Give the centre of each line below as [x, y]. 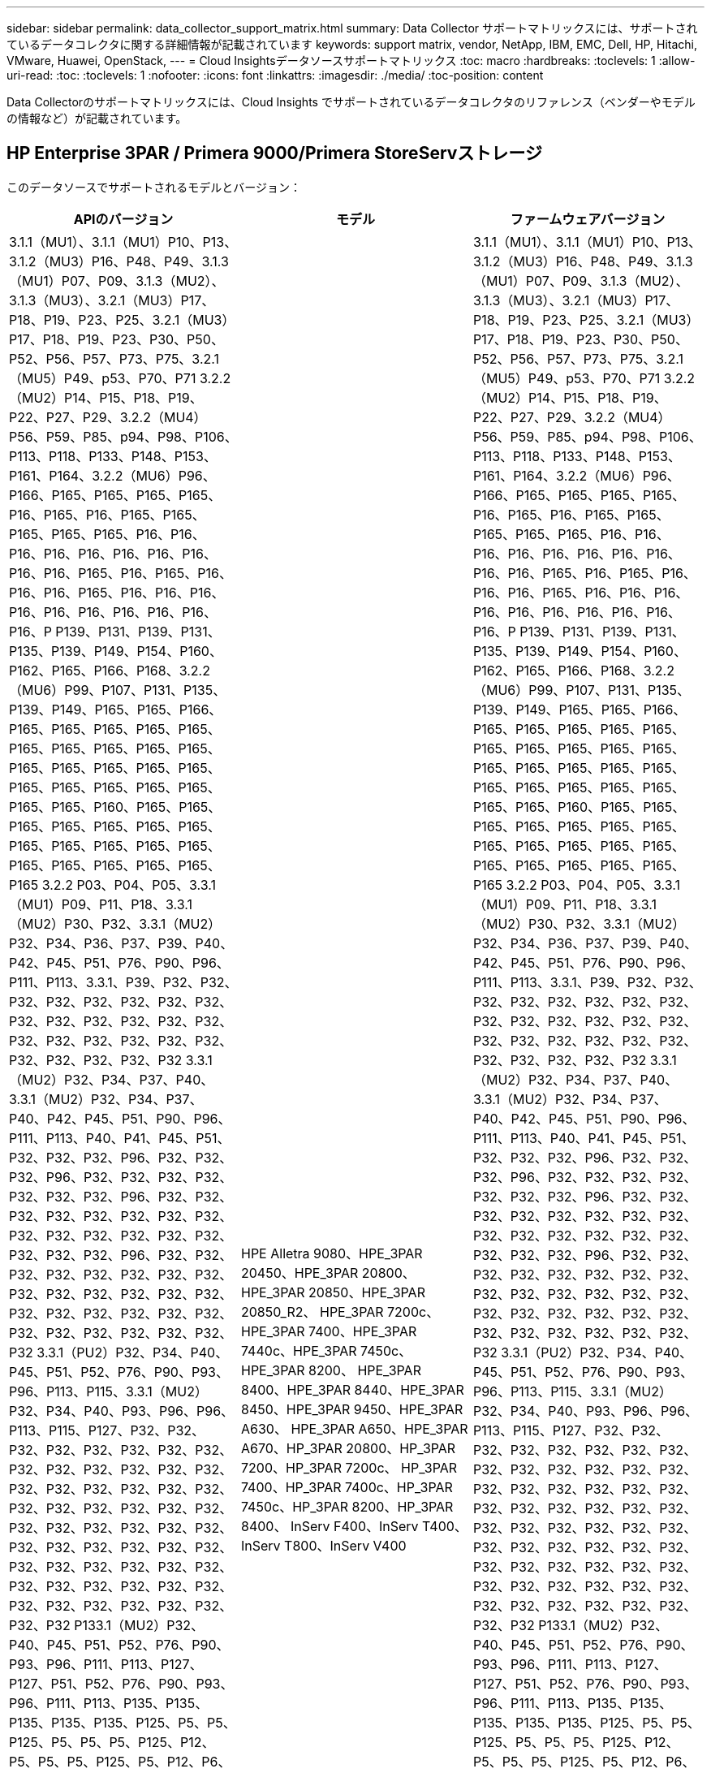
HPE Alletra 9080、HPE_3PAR [332, 1253]
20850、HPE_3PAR [367, 1292]
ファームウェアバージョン [588, 219]
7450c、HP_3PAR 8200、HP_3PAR [347, 1506]
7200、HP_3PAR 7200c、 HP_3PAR [349, 1467]
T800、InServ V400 [345, 1545]
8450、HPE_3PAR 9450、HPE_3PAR [352, 1409]
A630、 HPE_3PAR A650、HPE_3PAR [354, 1428]
